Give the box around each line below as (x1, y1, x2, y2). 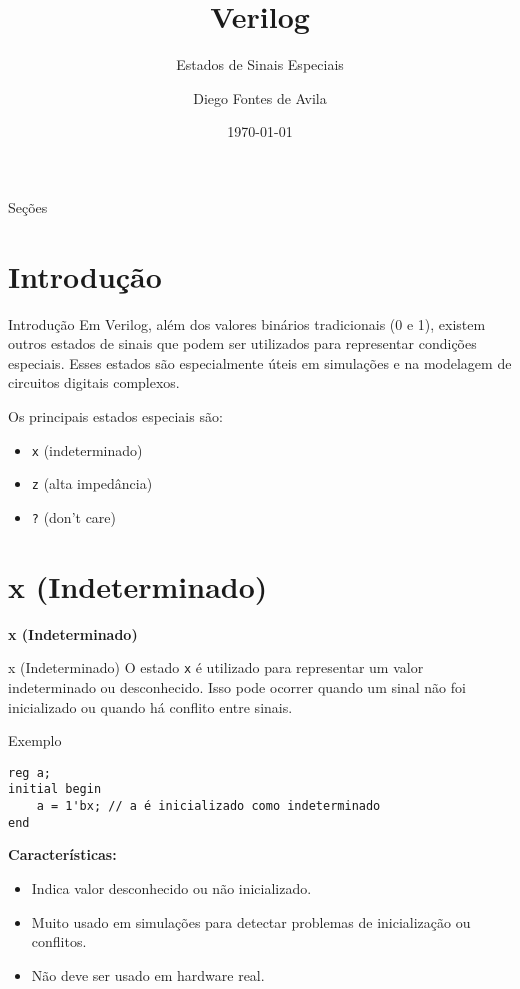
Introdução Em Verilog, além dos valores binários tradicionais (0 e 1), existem (8, 313, 486, 334)
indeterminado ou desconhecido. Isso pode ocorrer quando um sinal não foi (8, 676, 466, 697)
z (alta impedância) (31, 473, 153, 494)
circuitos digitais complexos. (8, 372, 180, 393)
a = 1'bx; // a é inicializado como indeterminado (36, 799, 381, 814)
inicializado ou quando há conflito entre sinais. (8, 696, 293, 717)
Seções (8, 196, 48, 217)
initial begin (8, 782, 102, 797)
